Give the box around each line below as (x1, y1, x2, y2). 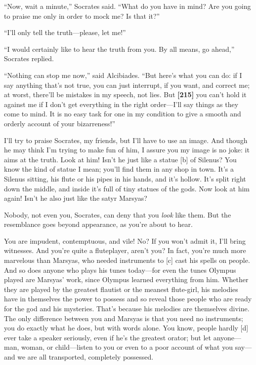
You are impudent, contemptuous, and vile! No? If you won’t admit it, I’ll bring (4, 235, 246, 246)
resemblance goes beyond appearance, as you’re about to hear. (4, 219, 193, 229)
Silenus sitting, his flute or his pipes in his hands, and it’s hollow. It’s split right (4, 173, 246, 183)
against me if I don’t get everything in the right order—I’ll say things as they (4, 99, 239, 109)
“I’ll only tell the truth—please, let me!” (4, 27, 126, 37)
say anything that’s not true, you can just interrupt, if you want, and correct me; (4, 79, 250, 90)
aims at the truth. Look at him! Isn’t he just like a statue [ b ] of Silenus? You (4, 154, 237, 164)
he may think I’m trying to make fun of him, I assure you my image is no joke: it (4, 145, 250, 155)
